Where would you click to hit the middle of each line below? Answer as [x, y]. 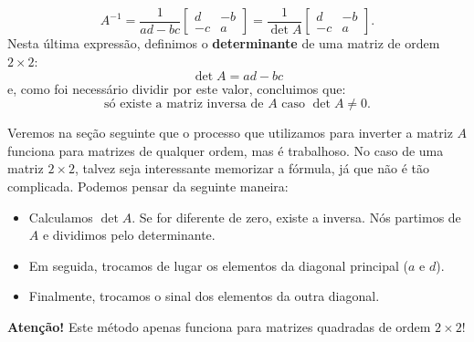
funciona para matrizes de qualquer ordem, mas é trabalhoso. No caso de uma [226, 150]
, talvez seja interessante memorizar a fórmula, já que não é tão [252, 168]
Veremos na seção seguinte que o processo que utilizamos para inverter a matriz [230, 133]
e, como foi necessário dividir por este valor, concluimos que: [177, 88]
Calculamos [61, 217]
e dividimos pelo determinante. [129, 235]
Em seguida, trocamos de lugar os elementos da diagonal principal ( [218, 265]
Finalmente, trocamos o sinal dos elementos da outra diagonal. [204, 296]
